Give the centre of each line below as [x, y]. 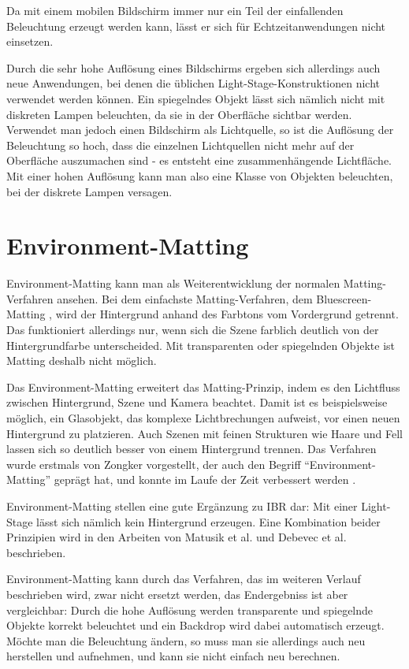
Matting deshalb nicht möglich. [82, 361]
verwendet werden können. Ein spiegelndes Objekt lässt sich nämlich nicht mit [196, 98]
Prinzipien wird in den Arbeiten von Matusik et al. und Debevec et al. [177, 537]
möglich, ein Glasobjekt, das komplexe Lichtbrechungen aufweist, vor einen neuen [203, 418]
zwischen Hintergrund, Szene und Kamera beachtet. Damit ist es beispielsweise [197, 402]
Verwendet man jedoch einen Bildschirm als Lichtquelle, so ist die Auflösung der [200, 130]
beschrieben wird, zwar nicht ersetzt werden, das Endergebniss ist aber [177, 594]
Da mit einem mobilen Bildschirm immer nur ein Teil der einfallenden [175, 10]
